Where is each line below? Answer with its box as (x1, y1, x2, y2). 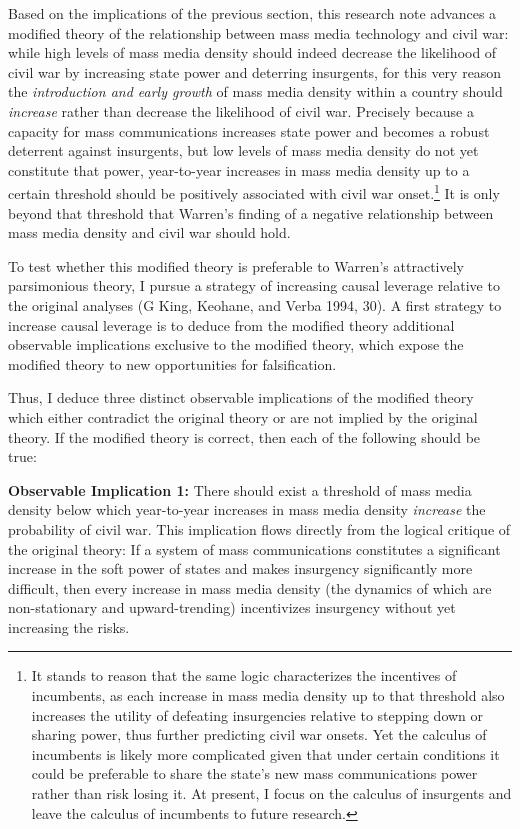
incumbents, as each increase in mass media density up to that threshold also (31, 685, 505, 706)
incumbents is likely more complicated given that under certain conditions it (31, 743, 500, 764)
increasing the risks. (8, 616, 130, 637)
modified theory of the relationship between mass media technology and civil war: (8, 22, 509, 43)
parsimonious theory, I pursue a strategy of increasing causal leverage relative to (8, 275, 500, 296)
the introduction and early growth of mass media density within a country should (8, 81, 503, 102)
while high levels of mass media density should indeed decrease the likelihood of (8, 42, 497, 63)
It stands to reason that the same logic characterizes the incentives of (31, 665, 457, 686)
